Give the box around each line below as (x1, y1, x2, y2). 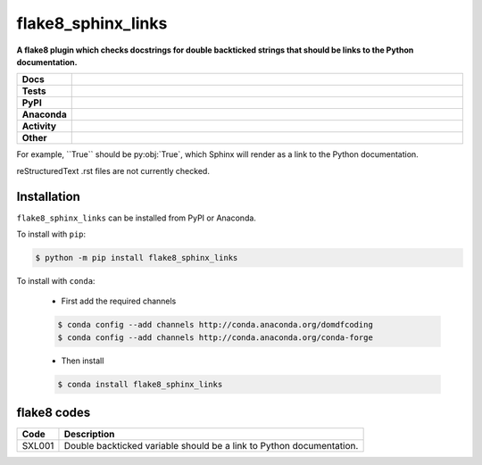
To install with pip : (16, 228, 87, 240)
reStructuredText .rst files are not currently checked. (16, 165, 210, 176)
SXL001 (21, 440, 54, 453)
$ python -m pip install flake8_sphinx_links (35, 253, 238, 262)
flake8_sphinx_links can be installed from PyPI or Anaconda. (16, 212, 256, 223)
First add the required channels (61, 295, 177, 307)
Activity (21, 120, 57, 133)
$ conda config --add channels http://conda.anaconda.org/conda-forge (57, 332, 374, 343)
